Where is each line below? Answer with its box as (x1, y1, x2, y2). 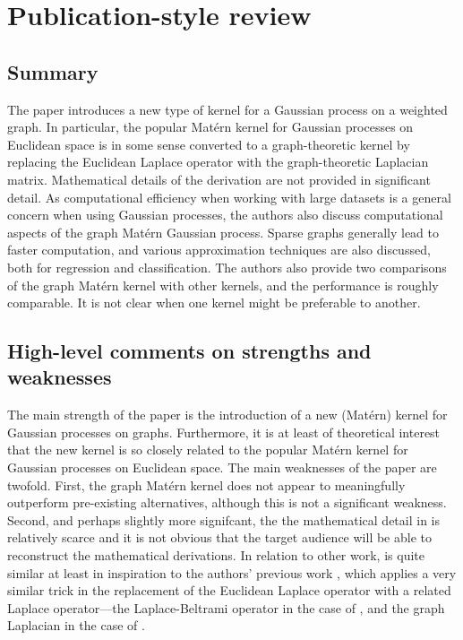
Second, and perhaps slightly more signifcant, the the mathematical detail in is (7, 510, 441, 529)
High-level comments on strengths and (7, 337, 372, 365)
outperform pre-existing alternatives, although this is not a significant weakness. (7, 493, 447, 512)
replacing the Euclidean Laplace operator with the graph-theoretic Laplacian (7, 152, 429, 171)
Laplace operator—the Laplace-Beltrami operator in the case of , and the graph (7, 598, 445, 617)
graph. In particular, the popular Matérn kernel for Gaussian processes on (7, 117, 414, 136)
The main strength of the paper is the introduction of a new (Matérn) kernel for (7, 405, 448, 424)
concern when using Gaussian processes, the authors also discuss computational (7, 205, 443, 224)
